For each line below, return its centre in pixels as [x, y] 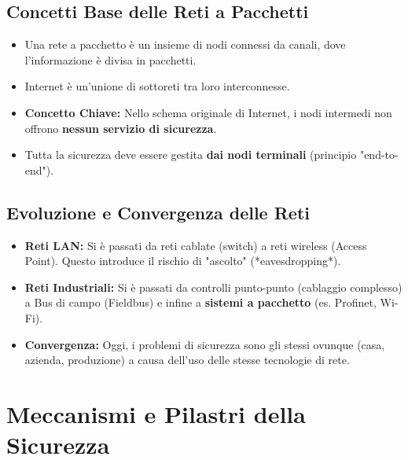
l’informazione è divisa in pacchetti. [110, 59]
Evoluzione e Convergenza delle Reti [158, 212]
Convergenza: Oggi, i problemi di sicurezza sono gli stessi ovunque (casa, [205, 344]
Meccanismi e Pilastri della [156, 413]
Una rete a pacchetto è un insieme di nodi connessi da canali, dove [185, 44]
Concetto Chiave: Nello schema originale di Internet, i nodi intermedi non [208, 112]
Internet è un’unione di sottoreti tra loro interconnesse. [157, 86]
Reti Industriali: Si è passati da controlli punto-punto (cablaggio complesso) [213, 287]
